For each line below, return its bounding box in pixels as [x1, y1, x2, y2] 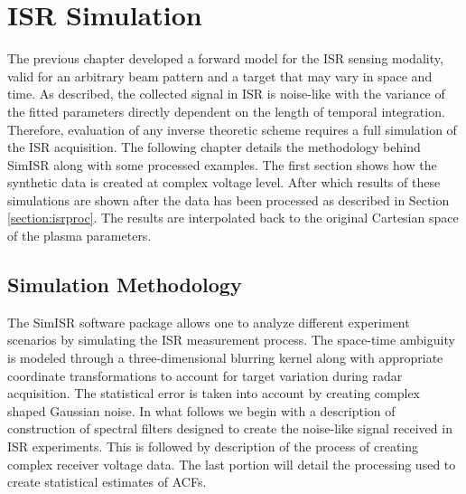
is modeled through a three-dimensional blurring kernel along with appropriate [7, 348, 443, 367]
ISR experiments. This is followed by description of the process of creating [7, 437, 419, 456]
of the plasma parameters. [7, 226, 152, 245]
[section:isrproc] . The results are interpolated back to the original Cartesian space [7, 208, 459, 227]
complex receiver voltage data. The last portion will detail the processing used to [7, 454, 456, 473]
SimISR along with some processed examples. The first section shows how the [7, 155, 437, 174]
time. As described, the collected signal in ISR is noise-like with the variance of [7, 84, 445, 103]
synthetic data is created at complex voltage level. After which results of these [7, 173, 441, 192]
